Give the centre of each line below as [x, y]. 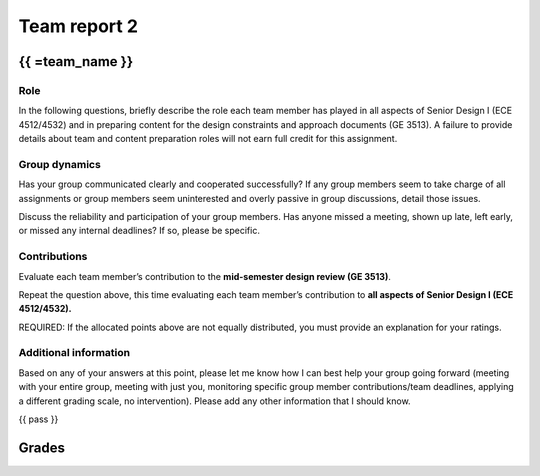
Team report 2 [78, 26]
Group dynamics [60, 164]
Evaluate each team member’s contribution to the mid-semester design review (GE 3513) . [205, 276]
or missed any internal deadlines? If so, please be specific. [139, 231]
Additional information [74, 353]
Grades [41, 447]
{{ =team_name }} [76, 61]
